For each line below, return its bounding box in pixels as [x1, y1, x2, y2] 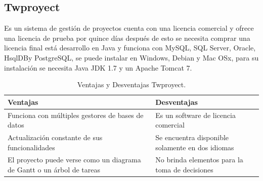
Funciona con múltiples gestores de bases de [8, 109, 144, 120]
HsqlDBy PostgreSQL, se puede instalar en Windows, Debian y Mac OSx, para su [4, 52, 259, 63]
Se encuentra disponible [155, 132, 229, 143]
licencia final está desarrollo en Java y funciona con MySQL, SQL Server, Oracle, [4, 42, 256, 53]
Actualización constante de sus [8, 132, 103, 143]
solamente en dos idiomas [155, 142, 234, 152]
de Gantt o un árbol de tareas [8, 164, 101, 175]
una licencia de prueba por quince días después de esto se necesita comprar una [4, 32, 250, 43]
